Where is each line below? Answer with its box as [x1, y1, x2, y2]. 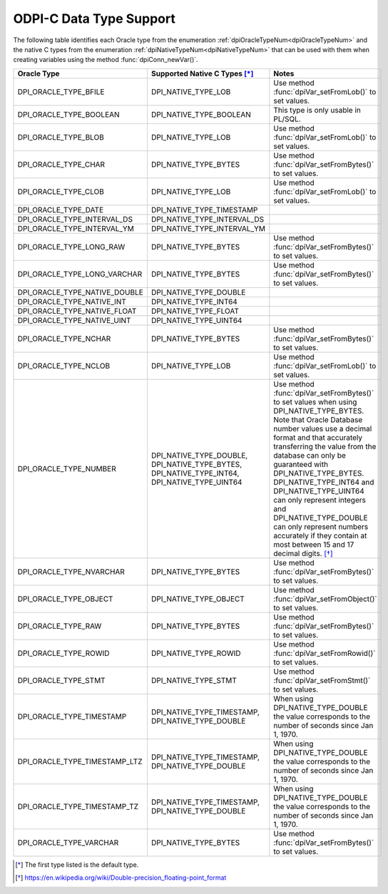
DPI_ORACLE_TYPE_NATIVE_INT [17, 297, 126, 307]
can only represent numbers [273, 521, 369, 531]
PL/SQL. [273, 114, 301, 124]
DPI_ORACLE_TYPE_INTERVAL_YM [17, 223, 135, 233]
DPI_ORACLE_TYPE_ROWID [17, 648, 110, 658]
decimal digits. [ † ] [273, 548, 333, 558]
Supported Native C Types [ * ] [150, 68, 254, 78]
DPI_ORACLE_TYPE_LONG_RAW [17, 242, 126, 252]
